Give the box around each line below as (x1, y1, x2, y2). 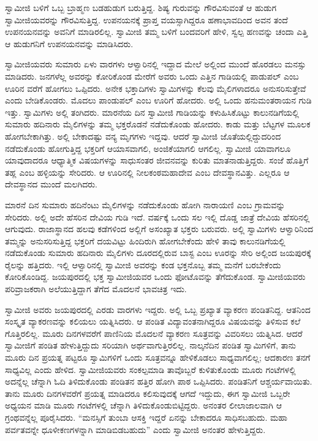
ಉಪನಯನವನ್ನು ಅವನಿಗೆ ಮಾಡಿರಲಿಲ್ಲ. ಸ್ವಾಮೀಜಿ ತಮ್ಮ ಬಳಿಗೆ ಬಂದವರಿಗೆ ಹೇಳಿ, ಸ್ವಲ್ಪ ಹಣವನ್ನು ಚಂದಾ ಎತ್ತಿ (5, 25, 308, 38)
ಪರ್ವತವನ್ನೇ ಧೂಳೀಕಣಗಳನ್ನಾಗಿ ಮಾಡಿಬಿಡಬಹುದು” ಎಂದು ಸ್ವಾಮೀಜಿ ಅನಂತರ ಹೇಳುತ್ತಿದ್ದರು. (5, 423, 266, 435)
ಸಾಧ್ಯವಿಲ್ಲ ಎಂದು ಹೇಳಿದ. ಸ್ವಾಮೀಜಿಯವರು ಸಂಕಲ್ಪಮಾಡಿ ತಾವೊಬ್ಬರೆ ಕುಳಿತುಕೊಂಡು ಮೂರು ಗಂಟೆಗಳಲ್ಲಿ (5, 363, 296, 375)
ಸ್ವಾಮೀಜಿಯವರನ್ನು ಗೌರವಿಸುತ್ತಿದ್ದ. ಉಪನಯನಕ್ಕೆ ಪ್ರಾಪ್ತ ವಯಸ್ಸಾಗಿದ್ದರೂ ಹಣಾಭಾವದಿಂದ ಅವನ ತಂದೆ (5, 13, 288, 26)
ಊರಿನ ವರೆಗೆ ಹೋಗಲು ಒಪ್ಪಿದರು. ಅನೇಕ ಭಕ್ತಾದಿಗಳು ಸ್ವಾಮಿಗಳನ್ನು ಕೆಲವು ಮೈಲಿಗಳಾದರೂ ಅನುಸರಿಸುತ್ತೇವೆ (5, 81, 306, 94)
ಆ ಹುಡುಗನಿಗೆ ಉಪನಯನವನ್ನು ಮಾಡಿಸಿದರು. (5, 37, 134, 50)
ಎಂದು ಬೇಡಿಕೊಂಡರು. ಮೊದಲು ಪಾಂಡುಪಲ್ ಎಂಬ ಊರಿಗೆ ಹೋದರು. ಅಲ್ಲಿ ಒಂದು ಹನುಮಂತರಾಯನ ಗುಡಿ (5, 94, 312, 107)
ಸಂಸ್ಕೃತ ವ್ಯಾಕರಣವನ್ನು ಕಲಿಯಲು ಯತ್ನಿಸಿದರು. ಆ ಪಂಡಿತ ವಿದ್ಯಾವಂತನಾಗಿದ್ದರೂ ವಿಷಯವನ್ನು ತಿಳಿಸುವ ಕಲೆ (5, 315, 301, 328)
